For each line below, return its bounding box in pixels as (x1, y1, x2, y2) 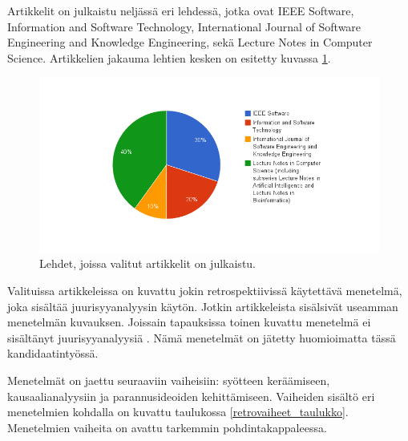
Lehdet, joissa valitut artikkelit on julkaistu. (39, 255, 257, 272)
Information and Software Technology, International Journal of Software (7, 18, 362, 34)
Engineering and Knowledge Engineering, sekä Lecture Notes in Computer (7, 34, 373, 51)
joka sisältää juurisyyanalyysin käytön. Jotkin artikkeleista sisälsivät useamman (7, 297, 398, 314)
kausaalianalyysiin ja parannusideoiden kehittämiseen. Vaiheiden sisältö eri (7, 387, 375, 404)
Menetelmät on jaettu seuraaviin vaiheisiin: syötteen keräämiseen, (7, 372, 330, 389)
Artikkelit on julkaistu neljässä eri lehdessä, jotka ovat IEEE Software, (7, 2, 354, 18)
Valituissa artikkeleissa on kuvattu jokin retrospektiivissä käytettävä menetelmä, (7, 282, 402, 299)
